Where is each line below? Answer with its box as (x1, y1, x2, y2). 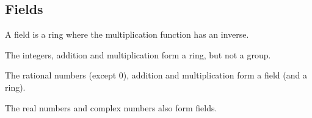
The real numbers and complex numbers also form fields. (5, 101, 217, 114)
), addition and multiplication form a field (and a (123, 69, 307, 82)
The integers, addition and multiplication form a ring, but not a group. (5, 48, 271, 61)
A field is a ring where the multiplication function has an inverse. (5, 28, 249, 41)
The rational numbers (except (5, 69, 117, 82)
